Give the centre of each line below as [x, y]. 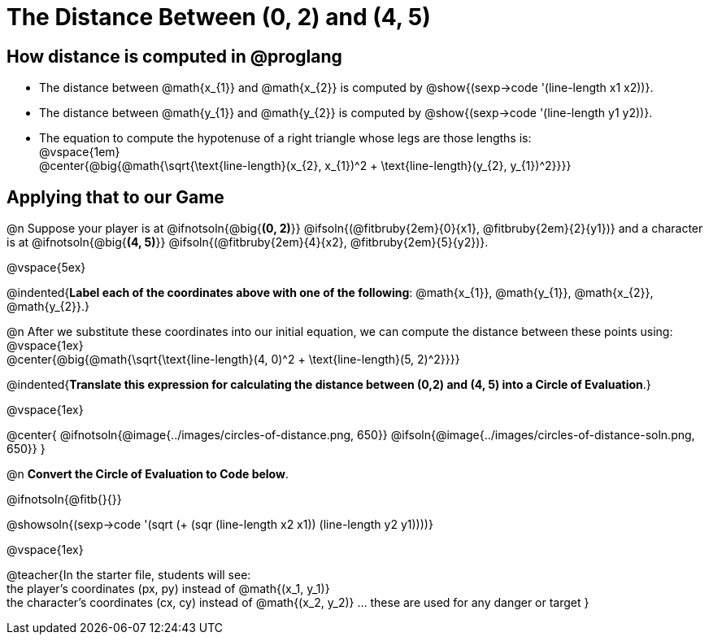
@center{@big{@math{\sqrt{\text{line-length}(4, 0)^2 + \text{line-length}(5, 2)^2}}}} [233, 360]
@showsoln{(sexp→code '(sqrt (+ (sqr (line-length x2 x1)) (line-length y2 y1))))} [220, 525]
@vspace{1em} [80, 152]
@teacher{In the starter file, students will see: [129, 575]
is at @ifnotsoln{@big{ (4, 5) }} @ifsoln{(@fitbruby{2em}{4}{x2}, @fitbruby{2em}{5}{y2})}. [248, 242]
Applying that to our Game [115, 197]
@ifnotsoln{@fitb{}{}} [64, 499]
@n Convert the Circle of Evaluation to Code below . [148, 474]
